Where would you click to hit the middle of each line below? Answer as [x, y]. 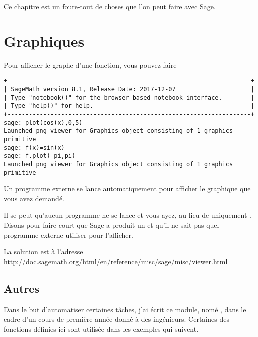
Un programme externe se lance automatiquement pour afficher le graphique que [127, 188]
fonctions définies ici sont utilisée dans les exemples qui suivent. [101, 328]
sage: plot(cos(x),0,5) [43, 123]
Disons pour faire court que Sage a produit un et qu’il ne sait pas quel [112, 224]
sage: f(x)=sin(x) [34, 148]
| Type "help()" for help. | [129, 106]
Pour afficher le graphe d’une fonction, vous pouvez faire [90, 65]
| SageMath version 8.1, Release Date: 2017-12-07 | [129, 89]
